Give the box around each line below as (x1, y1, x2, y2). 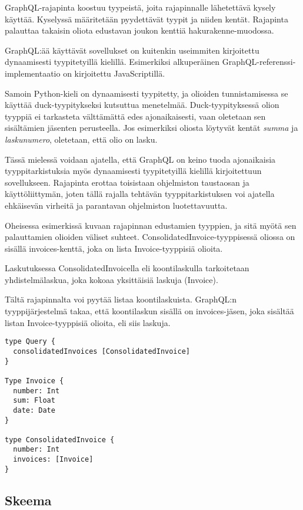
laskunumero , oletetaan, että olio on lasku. (5, 133, 158, 145)
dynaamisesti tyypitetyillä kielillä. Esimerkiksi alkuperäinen (5, 55, 220, 68)
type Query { (5, 337, 55, 346)
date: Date (13, 406, 55, 414)
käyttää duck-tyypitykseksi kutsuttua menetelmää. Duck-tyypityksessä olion (5, 98, 279, 111)
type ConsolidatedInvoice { (5, 435, 115, 444)
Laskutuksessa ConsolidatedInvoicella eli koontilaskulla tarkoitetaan (5, 262, 249, 274)
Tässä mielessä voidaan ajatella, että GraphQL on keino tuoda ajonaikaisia (5, 153, 276, 165)
